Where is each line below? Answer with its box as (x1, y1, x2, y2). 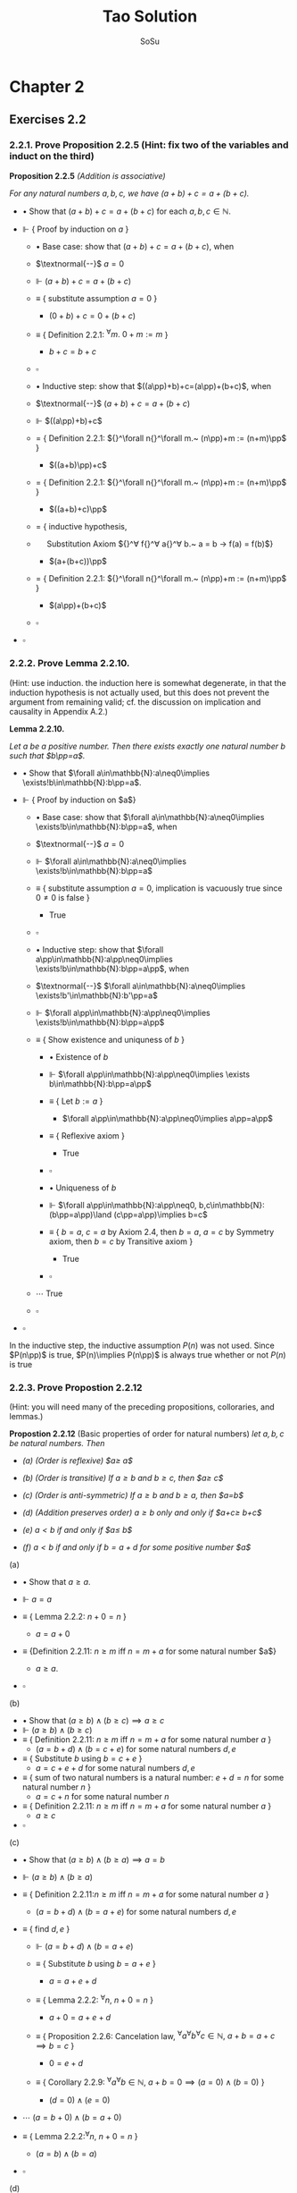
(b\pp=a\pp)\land (48, 1209, 112, 1220)
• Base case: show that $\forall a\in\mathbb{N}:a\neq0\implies (35, 811, 265, 822)
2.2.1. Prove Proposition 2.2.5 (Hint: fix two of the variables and (9, 139, 289, 151)
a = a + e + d (48, 1975, 97, 1986)
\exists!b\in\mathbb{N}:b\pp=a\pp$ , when (35, 963, 190, 974)
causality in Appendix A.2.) (9, 706, 109, 716)
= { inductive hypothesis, (35, 521, 128, 532)
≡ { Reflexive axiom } (48, 1130, 125, 1141)
